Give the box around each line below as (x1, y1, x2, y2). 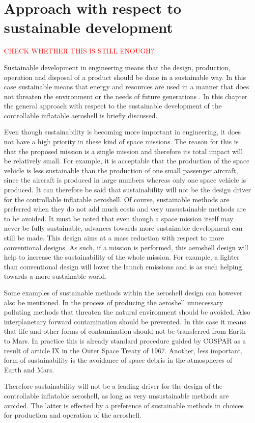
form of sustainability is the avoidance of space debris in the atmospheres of (4, 355, 232, 365)
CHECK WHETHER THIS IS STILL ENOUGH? (4, 46, 154, 56)
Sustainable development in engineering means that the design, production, (4, 62, 230, 72)
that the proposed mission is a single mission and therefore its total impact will (4, 146, 243, 156)
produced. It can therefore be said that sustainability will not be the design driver (4, 185, 251, 195)
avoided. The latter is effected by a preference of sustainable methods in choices (4, 400, 244, 410)
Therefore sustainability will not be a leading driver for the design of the (4, 381, 223, 391)
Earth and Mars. (4, 364, 54, 374)
